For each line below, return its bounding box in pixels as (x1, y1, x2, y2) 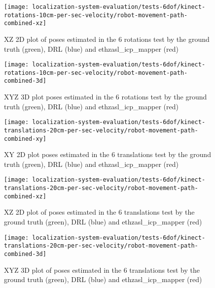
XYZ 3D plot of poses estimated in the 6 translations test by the (4, 264, 200, 275)
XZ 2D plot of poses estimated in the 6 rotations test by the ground (4, 33, 210, 44)
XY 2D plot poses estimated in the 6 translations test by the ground (4, 149, 211, 160)
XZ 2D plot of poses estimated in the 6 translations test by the (4, 207, 195, 217)
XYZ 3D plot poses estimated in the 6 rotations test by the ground (4, 92, 207, 102)
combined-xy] (4, 135, 46, 142)
